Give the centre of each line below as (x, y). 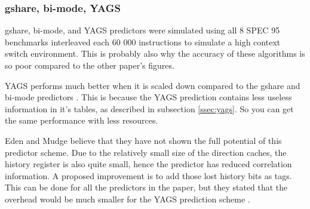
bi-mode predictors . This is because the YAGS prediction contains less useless (148, 97)
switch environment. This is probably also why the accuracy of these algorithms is (155, 53)
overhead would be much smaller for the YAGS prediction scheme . (128, 199)
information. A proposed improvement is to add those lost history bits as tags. (148, 175)
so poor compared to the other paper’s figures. (90, 65)
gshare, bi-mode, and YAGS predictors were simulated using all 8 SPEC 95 (142, 30)
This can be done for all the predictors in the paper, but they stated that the (146, 187)
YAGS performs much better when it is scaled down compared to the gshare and (153, 85)
